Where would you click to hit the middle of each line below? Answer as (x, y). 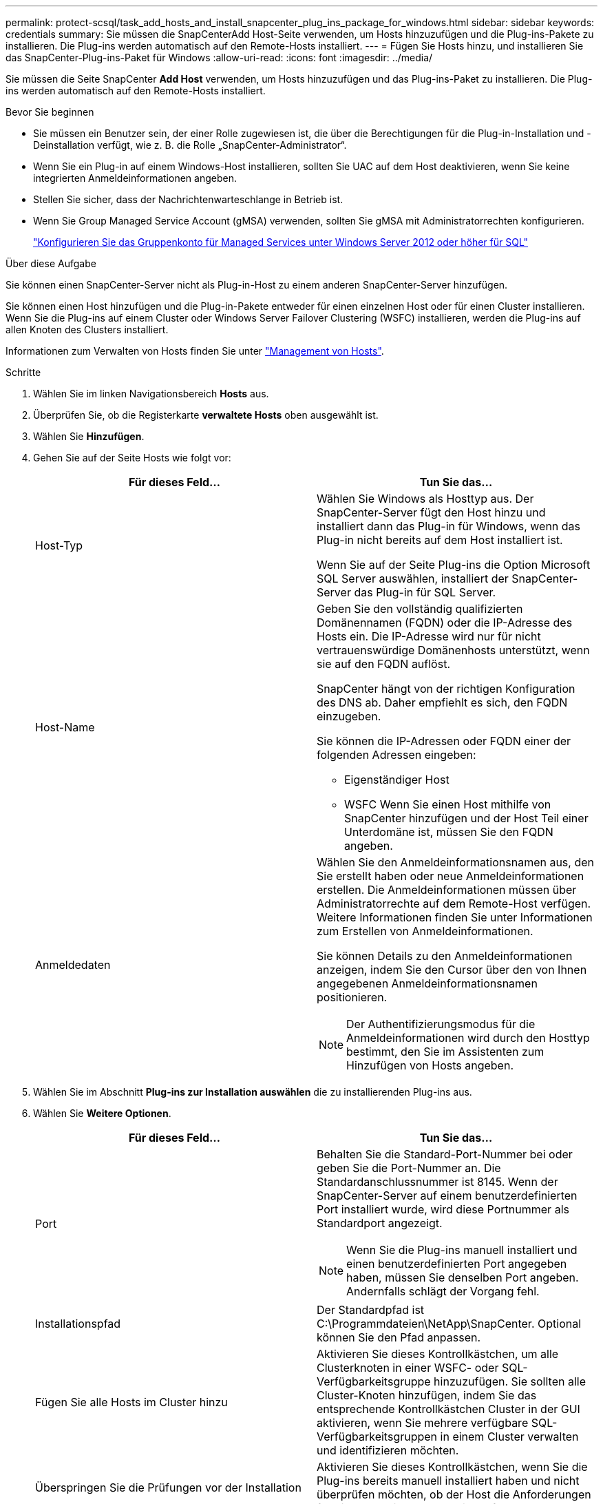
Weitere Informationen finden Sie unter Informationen (455, 917)
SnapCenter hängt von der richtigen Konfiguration (446, 689)
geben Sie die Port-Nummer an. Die (409, 1168)
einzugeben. (349, 716)
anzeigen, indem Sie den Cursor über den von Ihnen (452, 970)
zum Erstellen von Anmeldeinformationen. (425, 931)
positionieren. (352, 997)
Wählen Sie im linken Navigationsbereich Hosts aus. (151, 394)
